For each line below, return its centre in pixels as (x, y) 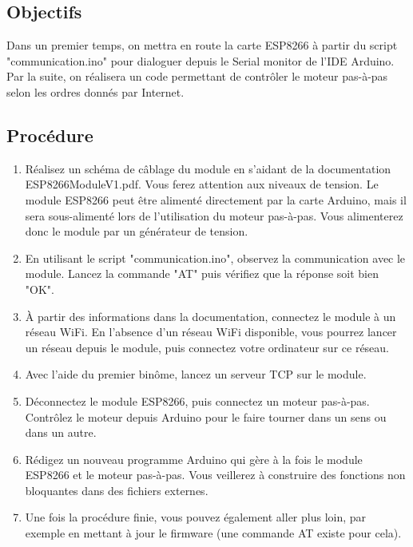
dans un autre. (61, 432)
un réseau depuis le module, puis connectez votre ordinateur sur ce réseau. (207, 347)
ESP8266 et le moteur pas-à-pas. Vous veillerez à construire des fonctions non (215, 475)
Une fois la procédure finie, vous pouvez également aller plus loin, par (196, 517)
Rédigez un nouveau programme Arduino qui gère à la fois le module (194, 459)
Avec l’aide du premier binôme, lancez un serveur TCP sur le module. (196, 374)
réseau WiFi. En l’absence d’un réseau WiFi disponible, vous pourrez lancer (211, 332)
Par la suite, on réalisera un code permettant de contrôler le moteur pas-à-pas (197, 76)
